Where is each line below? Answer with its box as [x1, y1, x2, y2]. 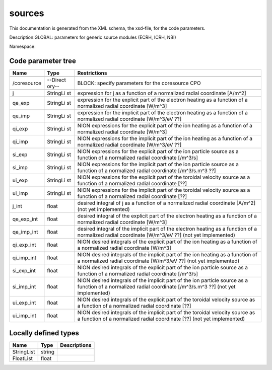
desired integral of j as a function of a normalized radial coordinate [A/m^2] [77, 199, 256, 206]
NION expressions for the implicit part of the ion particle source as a [77, 161, 239, 168]
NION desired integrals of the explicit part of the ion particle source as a [77, 264, 248, 271]
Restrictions [77, 69, 107, 77]
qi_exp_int [12, 242, 36, 249]
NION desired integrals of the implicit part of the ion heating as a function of [77, 251, 258, 258]
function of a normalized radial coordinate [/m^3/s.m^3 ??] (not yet [77, 283, 236, 290]
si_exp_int [12, 267, 36, 274]
